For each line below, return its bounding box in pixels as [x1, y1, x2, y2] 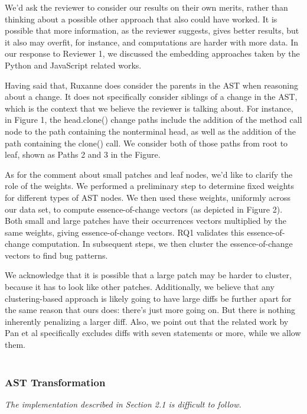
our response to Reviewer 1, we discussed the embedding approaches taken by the [5, 47, 300, 60]
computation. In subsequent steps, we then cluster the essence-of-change [32, 237, 293, 250]
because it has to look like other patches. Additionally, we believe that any [5, 281, 275, 293]
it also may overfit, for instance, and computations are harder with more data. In [5, 35, 299, 48]
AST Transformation [5, 375, 106, 390]
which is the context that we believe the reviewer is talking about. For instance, [5, 102, 293, 114]
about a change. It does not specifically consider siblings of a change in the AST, [5, 90, 298, 103]
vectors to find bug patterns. [5, 249, 108, 261]
